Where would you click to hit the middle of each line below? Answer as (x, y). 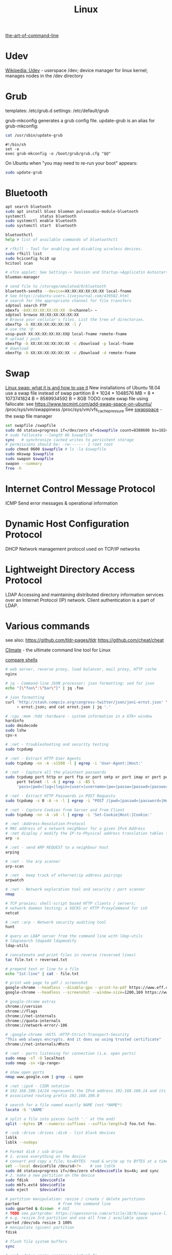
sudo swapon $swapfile (29, 459)
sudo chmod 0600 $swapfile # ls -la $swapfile (56, 449)
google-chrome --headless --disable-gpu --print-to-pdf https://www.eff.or (88, 988)
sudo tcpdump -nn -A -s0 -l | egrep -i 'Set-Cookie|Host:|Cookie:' (79, 815)
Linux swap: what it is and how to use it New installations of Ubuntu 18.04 (83, 388)
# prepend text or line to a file (42, 969)
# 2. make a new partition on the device (50, 1176)
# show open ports (25, 1072)
